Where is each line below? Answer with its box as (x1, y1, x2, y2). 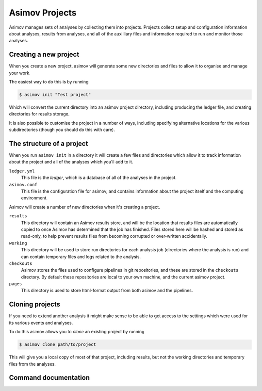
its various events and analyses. (9, 320, 73, 326)
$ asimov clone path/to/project (19, 342, 97, 347)
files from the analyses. (9, 361, 56, 367)
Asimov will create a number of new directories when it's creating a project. (9, 204, 160, 210)
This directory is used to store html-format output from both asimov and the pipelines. (21, 288, 193, 293)
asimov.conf (9, 182, 37, 187)
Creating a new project (9, 50, 80, 59)
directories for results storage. (9, 111, 70, 117)
